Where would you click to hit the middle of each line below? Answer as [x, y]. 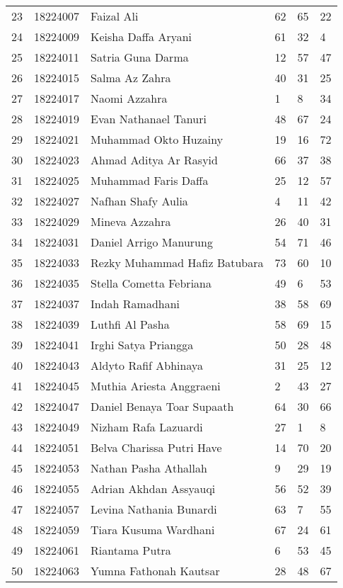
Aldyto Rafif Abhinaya [147, 365]
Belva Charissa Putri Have [156, 447]
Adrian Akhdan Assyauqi [153, 488]
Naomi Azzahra [129, 98]
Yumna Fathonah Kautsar [155, 571]
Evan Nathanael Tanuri [149, 119]
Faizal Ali [115, 16]
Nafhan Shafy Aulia [139, 201]
